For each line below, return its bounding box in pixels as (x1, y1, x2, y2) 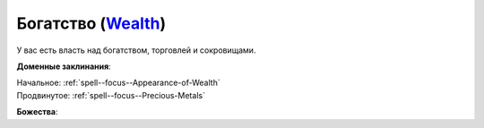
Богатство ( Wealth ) (16, 13, 167, 33)
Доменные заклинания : (16, 61, 111, 72)
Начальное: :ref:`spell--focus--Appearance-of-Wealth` (16, 77, 220, 89)
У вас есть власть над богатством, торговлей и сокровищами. (16, 45, 256, 55)
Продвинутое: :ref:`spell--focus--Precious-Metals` (16, 90, 206, 100)
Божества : (16, 107, 58, 117)
